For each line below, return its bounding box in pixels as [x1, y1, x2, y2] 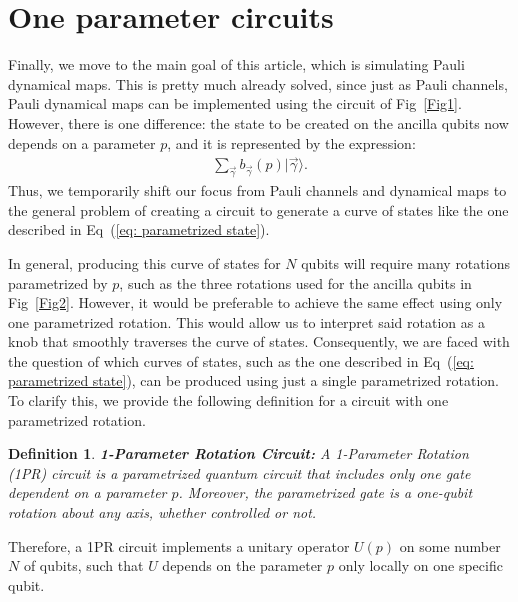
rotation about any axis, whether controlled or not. [8, 502, 317, 523]
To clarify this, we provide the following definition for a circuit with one [8, 390, 449, 411]
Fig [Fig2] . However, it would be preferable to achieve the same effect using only [8, 292, 503, 313]
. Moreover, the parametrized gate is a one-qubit [178, 482, 473, 503]
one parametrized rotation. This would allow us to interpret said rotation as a [8, 311, 485, 332]
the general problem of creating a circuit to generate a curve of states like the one [8, 199, 509, 220]
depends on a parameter [8, 132, 156, 153]
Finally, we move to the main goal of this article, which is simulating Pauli [8, 54, 465, 75]
